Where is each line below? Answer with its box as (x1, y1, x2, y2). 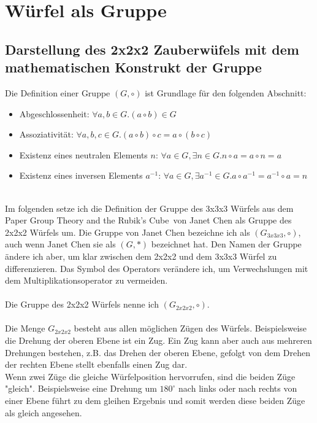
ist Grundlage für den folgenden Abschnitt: (145, 86, 307, 99)
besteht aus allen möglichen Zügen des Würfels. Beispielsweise (74, 322, 307, 335)
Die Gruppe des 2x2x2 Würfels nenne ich (5, 298, 159, 311)
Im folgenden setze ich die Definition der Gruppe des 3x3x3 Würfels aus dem (5, 201, 294, 214)
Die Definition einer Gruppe (5, 86, 110, 99)
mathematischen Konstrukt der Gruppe (5, 58, 262, 77)
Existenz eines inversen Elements (19, 169, 143, 182)
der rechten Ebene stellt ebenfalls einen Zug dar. (5, 358, 188, 371)
